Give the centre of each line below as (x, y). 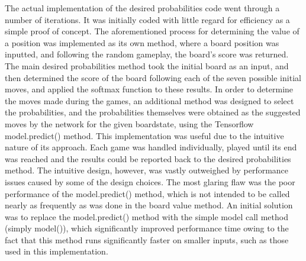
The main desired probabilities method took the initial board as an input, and (147, 65)
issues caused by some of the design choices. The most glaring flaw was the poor (150, 181)
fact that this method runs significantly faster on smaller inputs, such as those (147, 239)
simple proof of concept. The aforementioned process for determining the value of (152, 31)
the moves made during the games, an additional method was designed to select (149, 100)
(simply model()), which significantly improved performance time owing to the (147, 228)
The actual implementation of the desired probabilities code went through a (142, 8)
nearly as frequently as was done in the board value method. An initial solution (149, 205)
